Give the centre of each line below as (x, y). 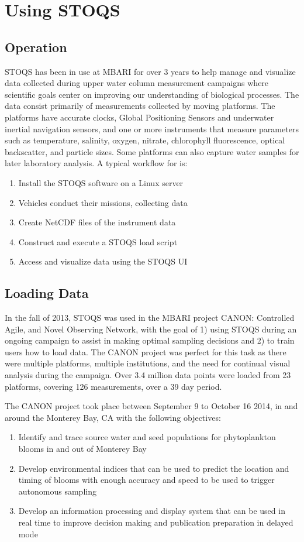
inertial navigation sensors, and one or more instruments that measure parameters (152, 128)
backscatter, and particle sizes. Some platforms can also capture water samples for (152, 151)
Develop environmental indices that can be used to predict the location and (154, 468)
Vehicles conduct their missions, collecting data (103, 202)
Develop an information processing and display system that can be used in (152, 511)
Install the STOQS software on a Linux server (101, 182)
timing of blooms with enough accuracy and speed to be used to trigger (146, 480)
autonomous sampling (57, 491)
